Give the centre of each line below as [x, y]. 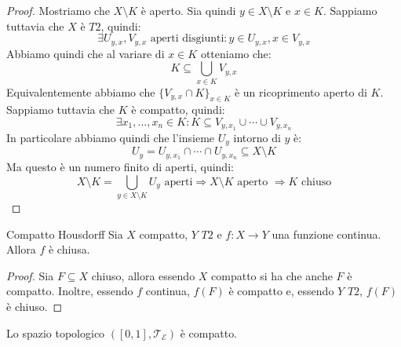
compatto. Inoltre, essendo [70, 291]
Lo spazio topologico [56, 332]
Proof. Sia [30, 275]
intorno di [257, 137]
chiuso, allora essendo [143, 275]
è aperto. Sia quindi [188, 10]
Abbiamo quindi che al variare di [86, 53]
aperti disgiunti [187, 39]
